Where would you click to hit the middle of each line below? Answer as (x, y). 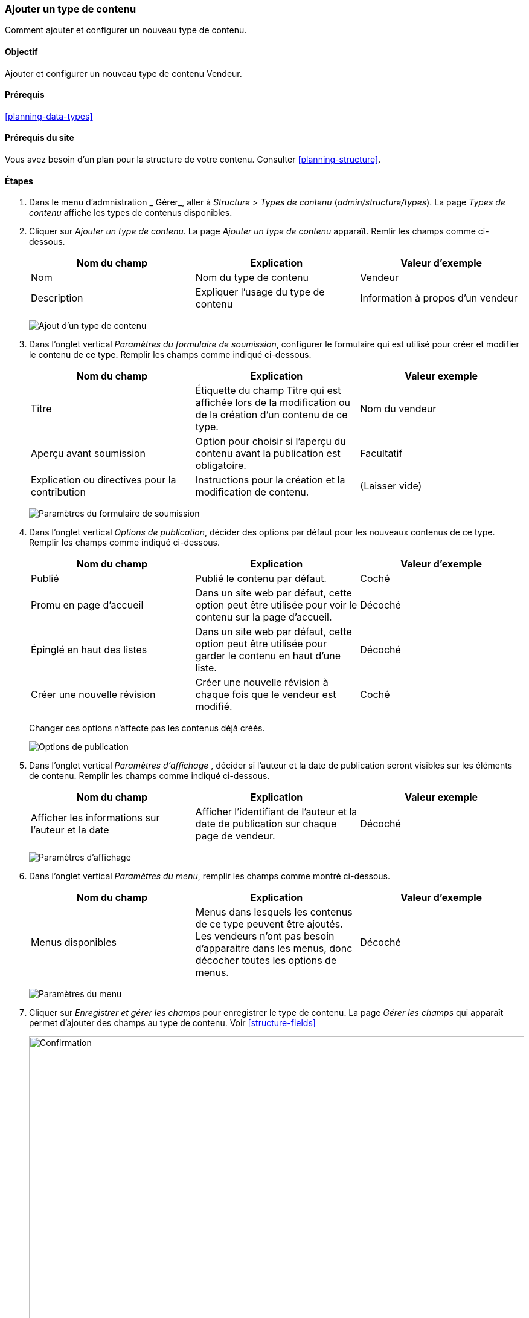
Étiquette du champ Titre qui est (268, 391)
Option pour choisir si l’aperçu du (271, 441)
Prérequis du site (40, 138)
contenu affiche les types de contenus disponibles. (131, 213)
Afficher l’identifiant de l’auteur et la (276, 812)
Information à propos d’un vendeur (439, 298)
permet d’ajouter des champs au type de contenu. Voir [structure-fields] (172, 1023)
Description (57, 298)
